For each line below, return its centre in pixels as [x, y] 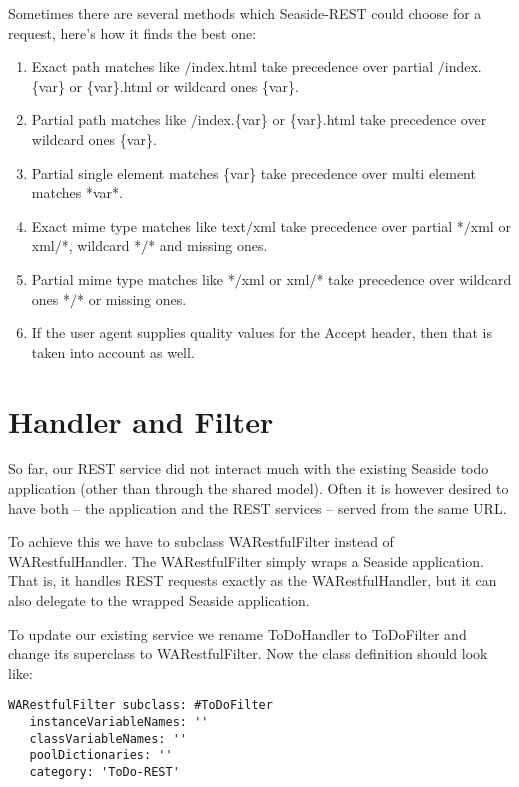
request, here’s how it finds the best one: [132, 32]
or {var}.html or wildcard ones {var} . [184, 85]
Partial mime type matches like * [133, 278]
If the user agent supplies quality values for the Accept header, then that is [261, 332]
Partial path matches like [109, 119]
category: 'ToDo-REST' [104, 772]
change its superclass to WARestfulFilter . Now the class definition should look [248, 653]
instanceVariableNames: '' [119, 722]
